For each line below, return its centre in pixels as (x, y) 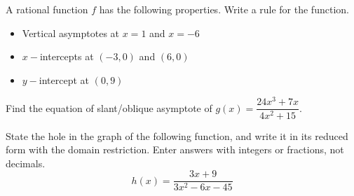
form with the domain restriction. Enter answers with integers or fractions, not (175, 149)
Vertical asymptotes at (71, 33)
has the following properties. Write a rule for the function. (224, 9)
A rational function (47, 9)
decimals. (26, 163)
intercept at (64, 79)
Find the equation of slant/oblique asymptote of (109, 107)
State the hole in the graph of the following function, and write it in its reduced (177, 135)
